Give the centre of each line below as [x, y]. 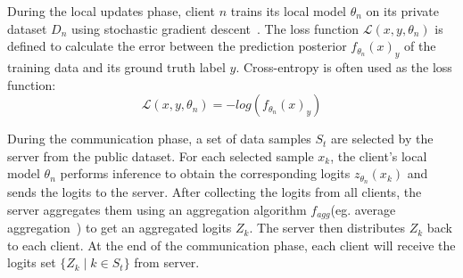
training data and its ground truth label [116, 66]
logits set [32, 262]
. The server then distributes [327, 228]
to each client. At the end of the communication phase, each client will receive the [231, 245]
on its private [402, 11]
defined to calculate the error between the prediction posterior [177, 46]
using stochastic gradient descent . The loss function [215, 28]
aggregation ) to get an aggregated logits [120, 228]
